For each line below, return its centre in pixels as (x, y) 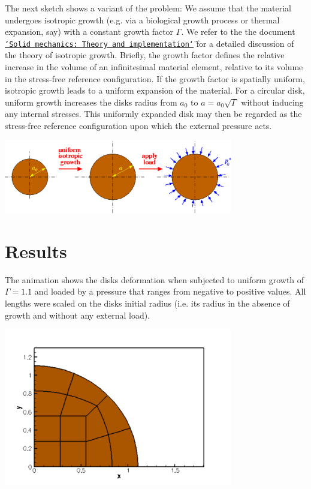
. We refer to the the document (238, 31)
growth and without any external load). (78, 315)
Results (36, 250)
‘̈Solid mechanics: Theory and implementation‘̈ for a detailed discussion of (150, 43)
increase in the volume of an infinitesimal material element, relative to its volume (154, 67)
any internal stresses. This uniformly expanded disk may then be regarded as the (153, 114)
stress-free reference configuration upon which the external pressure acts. (138, 125)
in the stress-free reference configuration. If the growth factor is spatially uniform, (155, 78)
